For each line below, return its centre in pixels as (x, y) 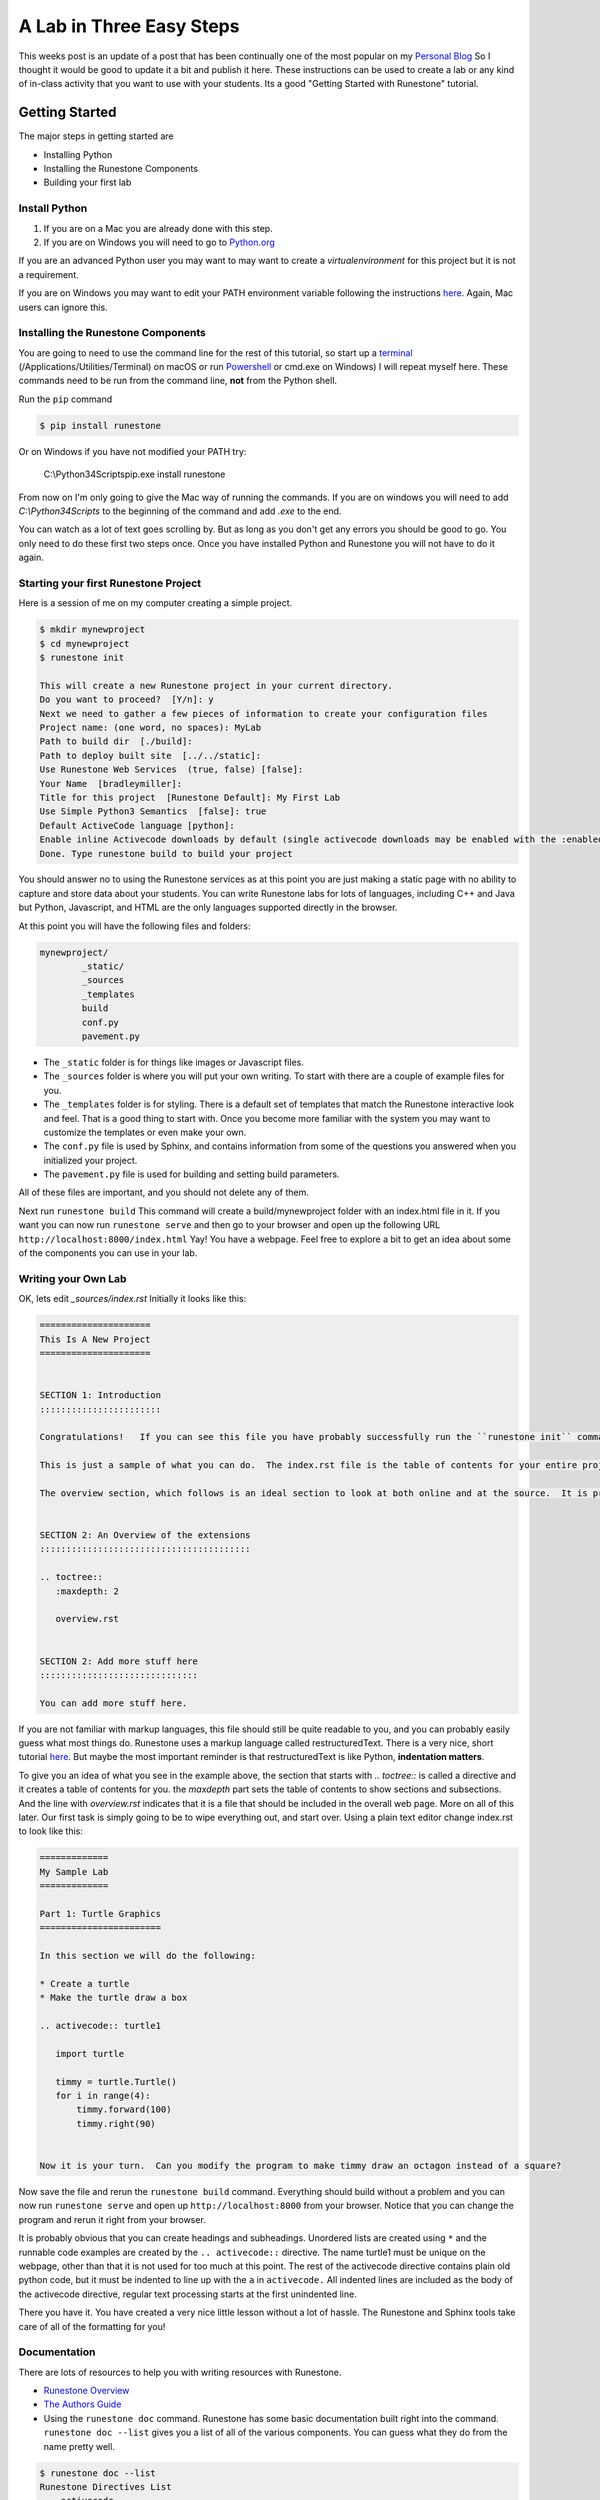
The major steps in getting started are (96, 136)
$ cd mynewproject (84, 643)
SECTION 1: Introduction (100, 1395)
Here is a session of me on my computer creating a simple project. (155, 603)
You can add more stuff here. (113, 1703)
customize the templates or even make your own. (145, 1132)
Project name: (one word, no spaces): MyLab (150, 727)
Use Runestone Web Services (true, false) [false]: (171, 769)
